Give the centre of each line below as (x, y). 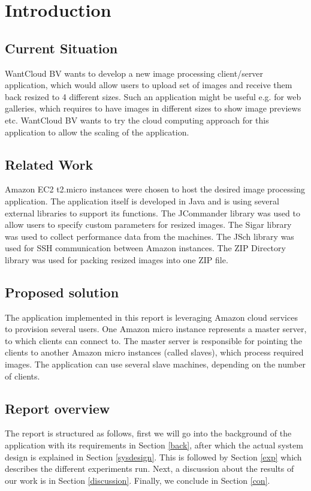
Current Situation (61, 48)
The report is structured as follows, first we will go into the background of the (148, 433)
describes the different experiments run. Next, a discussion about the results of (150, 469)
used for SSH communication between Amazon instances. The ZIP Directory (145, 248)
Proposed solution (62, 292)
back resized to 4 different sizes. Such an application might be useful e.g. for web (153, 96)
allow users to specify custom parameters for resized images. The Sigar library (148, 225)
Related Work (49, 164)
